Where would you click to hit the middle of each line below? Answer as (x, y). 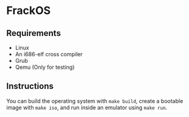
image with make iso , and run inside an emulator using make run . (87, 107)
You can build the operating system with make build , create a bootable (95, 101)
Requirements (34, 33)
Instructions (30, 86)
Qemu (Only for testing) (45, 67)
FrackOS (28, 11)
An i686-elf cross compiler (49, 54)
